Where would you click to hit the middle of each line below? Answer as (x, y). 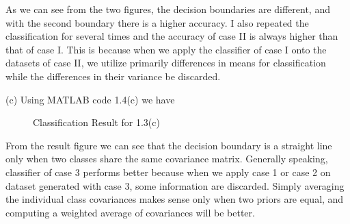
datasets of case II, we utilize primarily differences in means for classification (166, 63)
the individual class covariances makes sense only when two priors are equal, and (175, 199)
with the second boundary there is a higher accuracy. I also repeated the (157, 22)
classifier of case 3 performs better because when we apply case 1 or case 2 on (168, 172)
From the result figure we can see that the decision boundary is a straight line (169, 145)
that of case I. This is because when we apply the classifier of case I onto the (166, 49)
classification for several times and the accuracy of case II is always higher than (172, 36)
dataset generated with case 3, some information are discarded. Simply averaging (175, 185)
